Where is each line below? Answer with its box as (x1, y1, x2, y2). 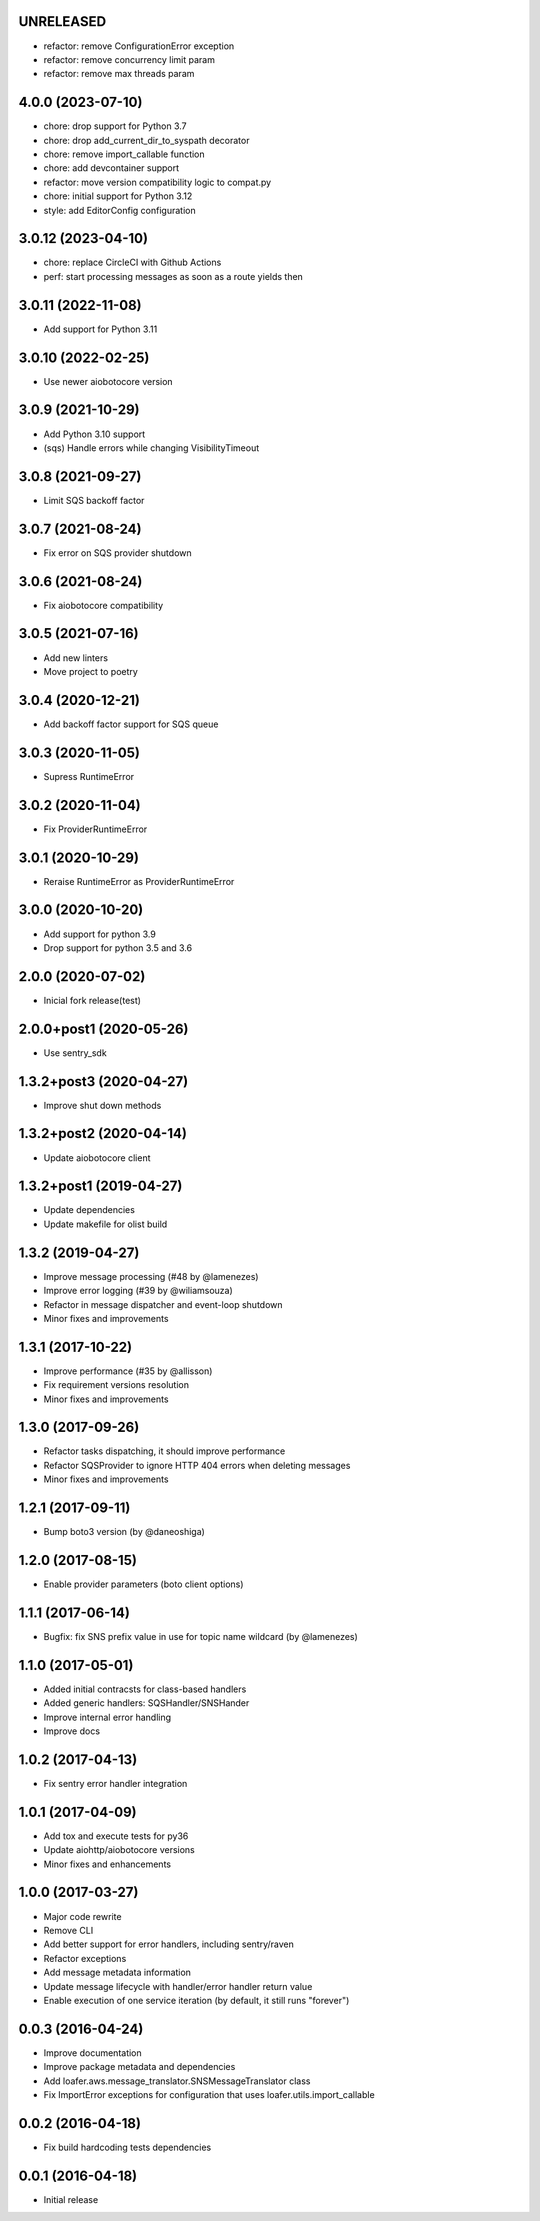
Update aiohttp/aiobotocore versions (43, 1844, 195, 1856)
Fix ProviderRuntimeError (43, 823, 148, 835)
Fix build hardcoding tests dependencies (43, 2141, 212, 2153)
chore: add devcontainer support (43, 162, 180, 174)
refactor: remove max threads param (43, 68, 195, 80)
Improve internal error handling (43, 1711, 172, 1723)
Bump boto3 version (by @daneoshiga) (43, 1526, 205, 1538)
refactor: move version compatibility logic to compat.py (43, 176, 272, 188)
